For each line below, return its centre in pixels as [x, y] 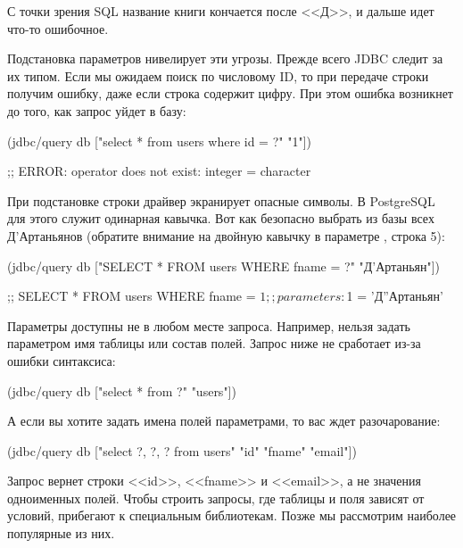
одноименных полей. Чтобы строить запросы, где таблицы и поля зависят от [216, 498]
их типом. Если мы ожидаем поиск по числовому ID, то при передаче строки [218, 75]
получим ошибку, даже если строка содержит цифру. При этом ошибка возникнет [230, 93]
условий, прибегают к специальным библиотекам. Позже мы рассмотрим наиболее [232, 515]
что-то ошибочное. [58, 28]
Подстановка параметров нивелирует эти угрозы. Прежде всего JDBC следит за [225, 58]
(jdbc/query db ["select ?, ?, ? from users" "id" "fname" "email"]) [182, 450]
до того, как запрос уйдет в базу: [97, 110]
